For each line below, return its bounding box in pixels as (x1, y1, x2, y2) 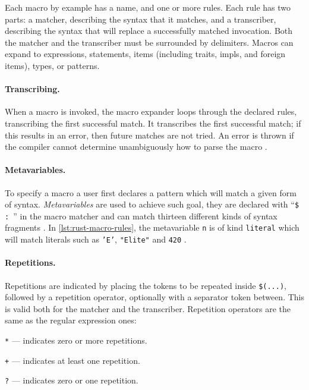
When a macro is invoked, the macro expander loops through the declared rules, (5, 105, 297, 118)
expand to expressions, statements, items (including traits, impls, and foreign (5, 48, 286, 60)
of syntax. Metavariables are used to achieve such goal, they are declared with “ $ (5, 198, 299, 210)
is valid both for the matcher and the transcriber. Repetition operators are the (5, 302, 291, 314)
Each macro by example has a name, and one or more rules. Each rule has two (5, 1, 291, 13)
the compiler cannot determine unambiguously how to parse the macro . (5, 140, 267, 153)
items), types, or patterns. (5, 59, 100, 71)
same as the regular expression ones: (5, 314, 137, 326)
